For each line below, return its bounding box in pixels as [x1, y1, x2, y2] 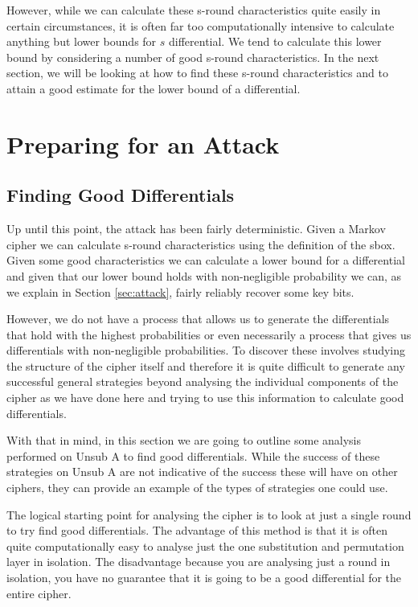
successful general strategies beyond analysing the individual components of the [6, 373, 399, 390]
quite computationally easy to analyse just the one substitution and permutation [6, 537, 404, 554]
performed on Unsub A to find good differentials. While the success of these [6, 447, 380, 464]
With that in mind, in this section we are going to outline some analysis [6, 432, 362, 449]
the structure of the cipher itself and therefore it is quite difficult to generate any [6, 357, 405, 374]
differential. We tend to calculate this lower [168, 33, 382, 50]
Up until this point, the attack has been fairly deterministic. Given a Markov [6, 220, 386, 237]
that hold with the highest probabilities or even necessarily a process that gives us [6, 326, 412, 342]
